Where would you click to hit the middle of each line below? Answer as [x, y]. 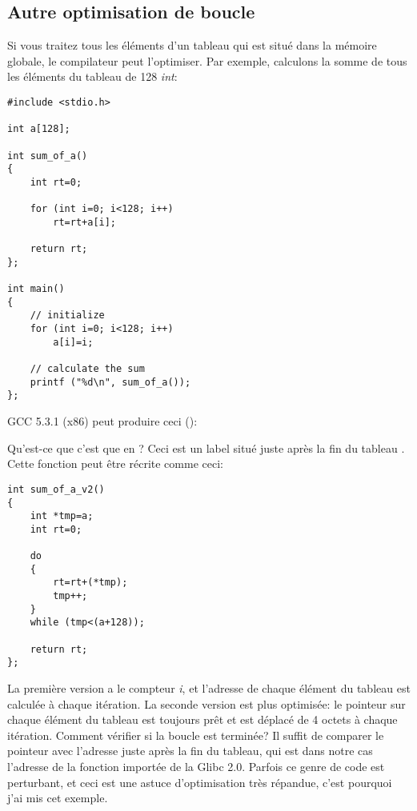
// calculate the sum [87, 369]
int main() [36, 289]
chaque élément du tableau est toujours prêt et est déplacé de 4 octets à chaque [202, 719]
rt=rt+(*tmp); [90, 583]
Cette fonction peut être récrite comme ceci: [115, 463]
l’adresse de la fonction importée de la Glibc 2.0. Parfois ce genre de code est [196, 767]
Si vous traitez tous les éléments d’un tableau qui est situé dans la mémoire [192, 45]
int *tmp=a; [62, 516]
